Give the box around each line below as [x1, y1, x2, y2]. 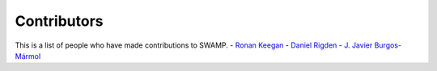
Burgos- [374, 40, 402, 50]
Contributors [15, 12, 104, 30]
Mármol [15, 51, 41, 61]
